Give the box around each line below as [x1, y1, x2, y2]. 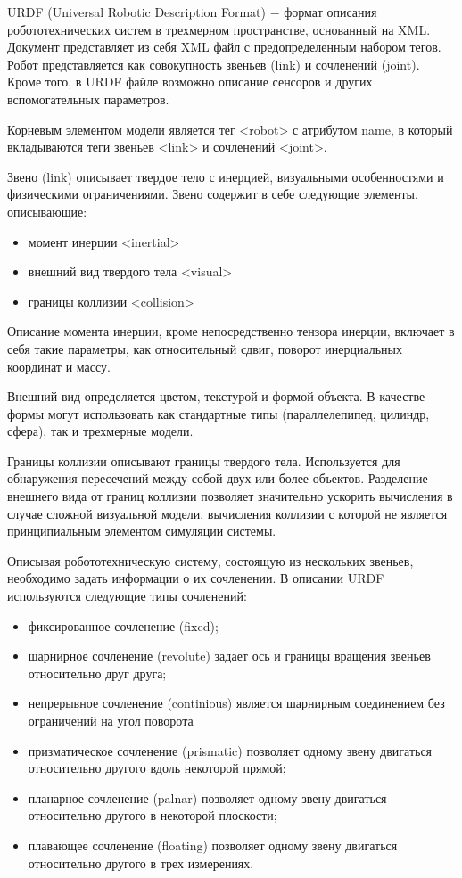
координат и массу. [7, 357, 111, 375]
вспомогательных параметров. [7, 89, 169, 108]
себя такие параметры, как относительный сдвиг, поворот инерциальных [7, 339, 403, 357]
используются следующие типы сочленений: [7, 587, 247, 605]
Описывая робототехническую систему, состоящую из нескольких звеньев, [7, 551, 414, 570]
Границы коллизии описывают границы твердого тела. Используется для [7, 451, 400, 470]
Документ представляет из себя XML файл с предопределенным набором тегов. [7, 37, 441, 56]
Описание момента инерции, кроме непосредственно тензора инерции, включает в [7, 322, 455, 341]
